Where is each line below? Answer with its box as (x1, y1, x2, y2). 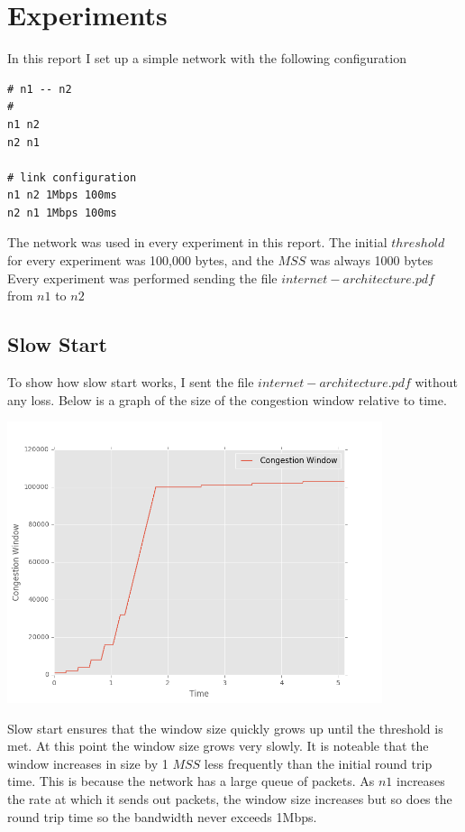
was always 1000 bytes (309, 251, 433, 270)
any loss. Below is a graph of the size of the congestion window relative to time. (7, 390, 447, 409)
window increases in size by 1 (7, 753, 169, 772)
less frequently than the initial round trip (204, 753, 433, 772)
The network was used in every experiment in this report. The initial (7, 233, 387, 252)
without (415, 373, 458, 392)
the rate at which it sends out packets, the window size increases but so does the (7, 790, 452, 808)
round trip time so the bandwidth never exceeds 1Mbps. (7, 807, 317, 826)
